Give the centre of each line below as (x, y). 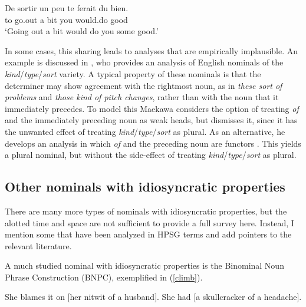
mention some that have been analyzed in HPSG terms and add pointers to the (148, 234)
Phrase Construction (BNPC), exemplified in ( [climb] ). (104, 277)
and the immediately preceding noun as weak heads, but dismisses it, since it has (151, 120)
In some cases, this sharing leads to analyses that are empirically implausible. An (151, 50)
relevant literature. (38, 245)
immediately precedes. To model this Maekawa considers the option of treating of (152, 108)
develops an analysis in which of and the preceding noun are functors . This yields (153, 143)
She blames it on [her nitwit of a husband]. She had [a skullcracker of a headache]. (153, 297)
